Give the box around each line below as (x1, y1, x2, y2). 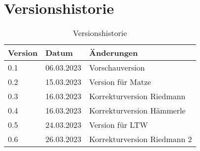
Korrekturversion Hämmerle (89, 105, 186, 116)
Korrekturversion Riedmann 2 (89, 133, 192, 145)
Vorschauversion (89, 62, 145, 74)
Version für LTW (89, 119, 148, 131)
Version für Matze (89, 76, 151, 88)
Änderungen (89, 47, 138, 59)
